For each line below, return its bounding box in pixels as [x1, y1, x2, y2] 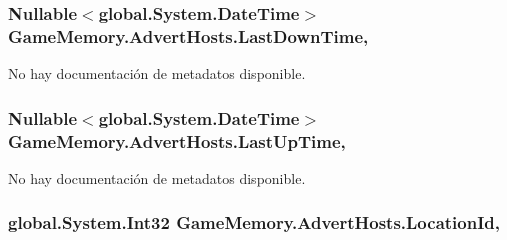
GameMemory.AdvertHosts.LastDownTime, [8, 23, 369, 48]
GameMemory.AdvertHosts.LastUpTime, [8, 128, 346, 153]
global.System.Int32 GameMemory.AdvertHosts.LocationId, [8, 210, 500, 235]
